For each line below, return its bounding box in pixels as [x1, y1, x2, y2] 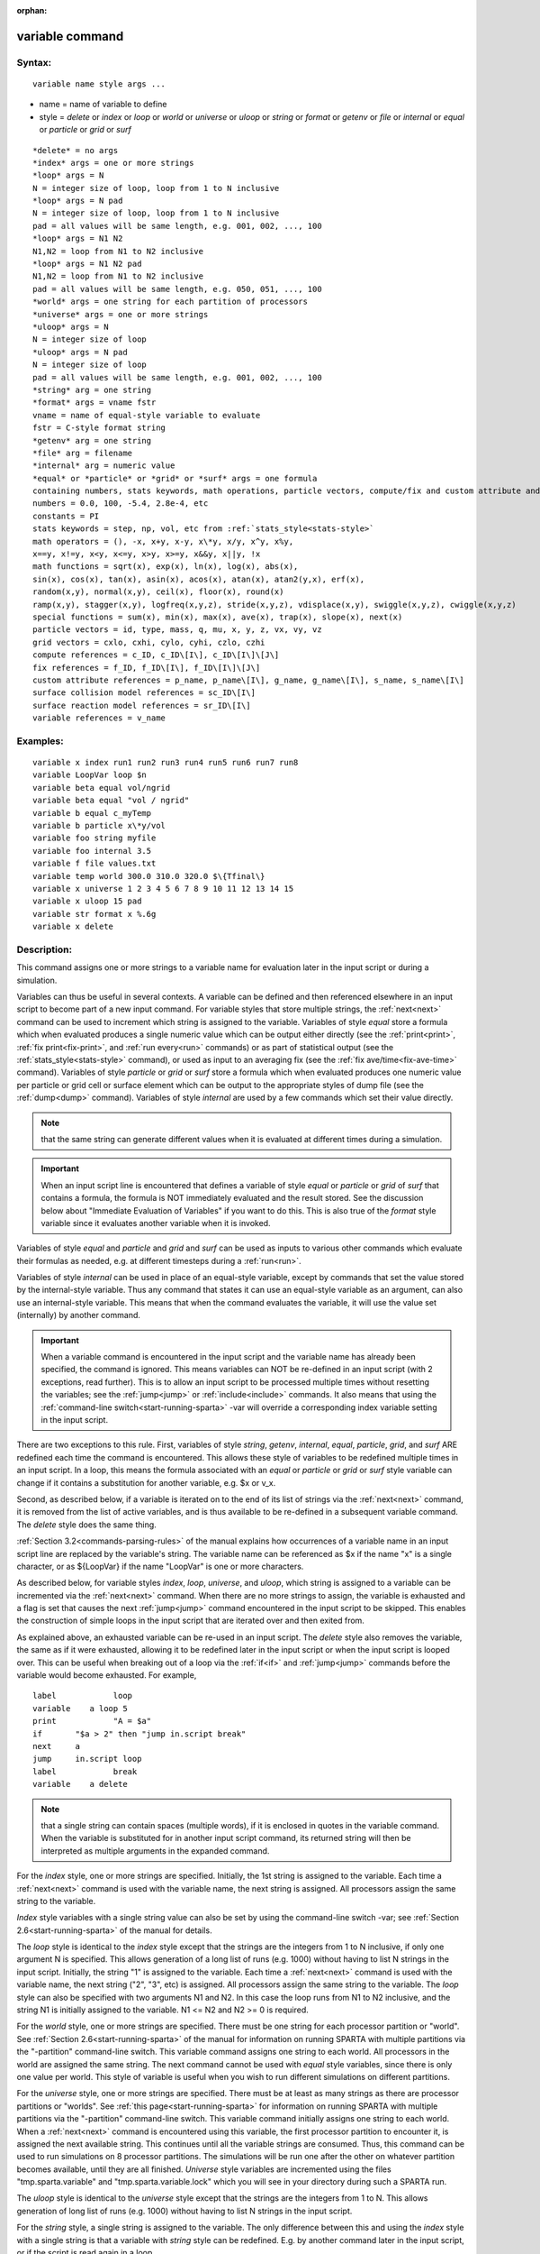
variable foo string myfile [32, 833, 157, 843]
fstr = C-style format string [32, 423, 166, 433]
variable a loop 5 [32, 1703, 128, 1713]
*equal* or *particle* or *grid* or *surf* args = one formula [32, 473, 318, 483]
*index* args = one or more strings [32, 158, 194, 168]
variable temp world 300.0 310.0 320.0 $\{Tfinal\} [32, 871, 265, 881]
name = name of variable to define [39, 99, 167, 110]
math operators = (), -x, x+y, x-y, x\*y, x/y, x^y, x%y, [32, 536, 294, 546]
